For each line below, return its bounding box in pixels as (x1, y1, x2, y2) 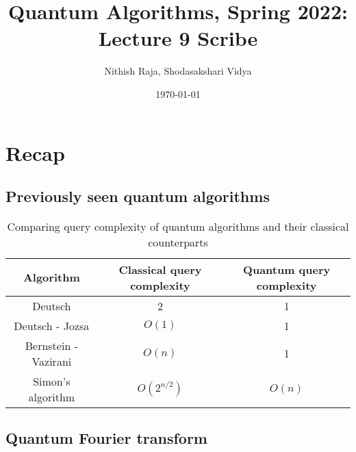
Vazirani (31, 353, 72, 369)
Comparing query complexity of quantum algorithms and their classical (7, 218, 349, 234)
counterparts (148, 234, 208, 250)
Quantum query (243, 261, 331, 277)
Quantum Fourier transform (5, 427, 207, 449)
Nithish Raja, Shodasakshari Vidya (104, 64, 252, 78)
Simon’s (33, 373, 71, 389)
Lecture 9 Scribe (98, 24, 258, 52)
